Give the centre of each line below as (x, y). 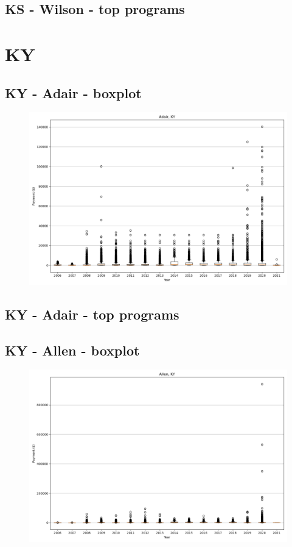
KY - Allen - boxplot (72, 350)
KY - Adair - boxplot (73, 92)
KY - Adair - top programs (92, 314)
